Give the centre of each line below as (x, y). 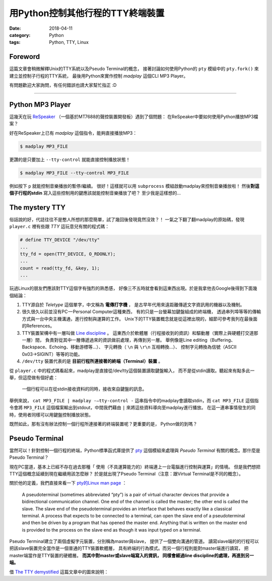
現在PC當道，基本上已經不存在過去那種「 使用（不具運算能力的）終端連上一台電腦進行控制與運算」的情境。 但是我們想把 (135, 466)
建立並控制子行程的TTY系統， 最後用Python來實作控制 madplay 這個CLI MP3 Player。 (99, 76)
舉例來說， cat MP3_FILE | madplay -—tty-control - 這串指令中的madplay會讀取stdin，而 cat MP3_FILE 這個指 (134, 400)
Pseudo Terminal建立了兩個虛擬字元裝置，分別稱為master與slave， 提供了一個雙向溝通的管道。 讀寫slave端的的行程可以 (134, 541)
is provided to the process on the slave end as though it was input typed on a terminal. (112, 530)
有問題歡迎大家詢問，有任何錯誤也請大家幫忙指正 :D (63, 85)
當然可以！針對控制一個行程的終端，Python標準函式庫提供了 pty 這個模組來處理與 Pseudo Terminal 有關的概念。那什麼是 (135, 450)
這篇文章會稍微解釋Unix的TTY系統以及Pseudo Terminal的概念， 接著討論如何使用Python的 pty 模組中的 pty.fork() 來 (134, 69)
